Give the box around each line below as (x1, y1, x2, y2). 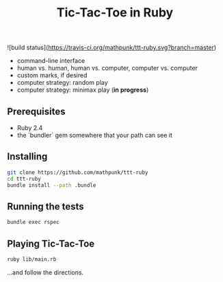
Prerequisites (7, 105, 66, 117)
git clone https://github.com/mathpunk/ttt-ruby (7, 169, 148, 176)
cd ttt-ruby (7, 175, 41, 182)
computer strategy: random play (16, 79, 108, 87)
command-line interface (16, 57, 86, 65)
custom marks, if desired (16, 71, 88, 79)
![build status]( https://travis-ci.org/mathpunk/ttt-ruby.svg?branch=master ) (7, 43, 217, 52)
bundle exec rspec (7, 219, 60, 226)
